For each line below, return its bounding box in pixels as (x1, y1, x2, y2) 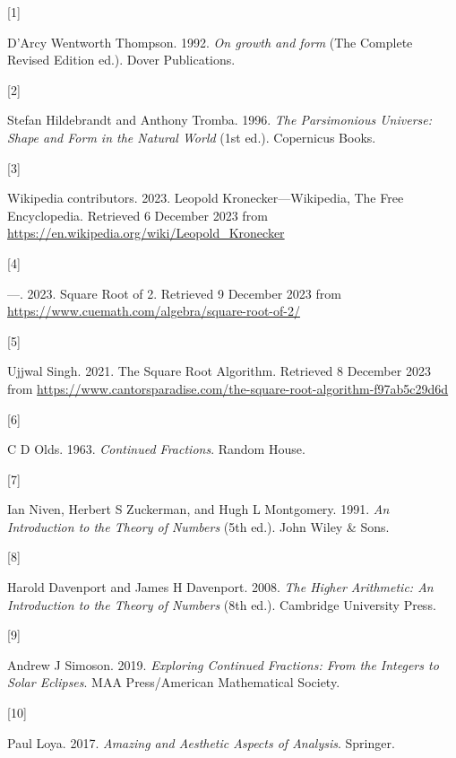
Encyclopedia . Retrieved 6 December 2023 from (7, 205, 268, 224)
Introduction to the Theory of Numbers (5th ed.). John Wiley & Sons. (7, 517, 390, 536)
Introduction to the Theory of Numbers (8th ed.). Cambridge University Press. (7, 595, 436, 614)
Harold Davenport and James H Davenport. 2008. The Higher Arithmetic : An (7, 578, 434, 597)
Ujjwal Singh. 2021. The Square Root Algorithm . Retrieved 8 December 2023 (7, 362, 431, 380)
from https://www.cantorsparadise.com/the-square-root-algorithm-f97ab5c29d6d (7, 379, 449, 397)
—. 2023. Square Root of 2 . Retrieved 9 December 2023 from (7, 283, 341, 302)
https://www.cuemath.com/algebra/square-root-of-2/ (7, 301, 300, 320)
